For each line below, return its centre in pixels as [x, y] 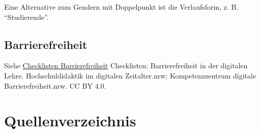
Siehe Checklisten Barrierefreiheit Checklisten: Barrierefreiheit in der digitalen [126, 65]
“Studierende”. [26, 17]
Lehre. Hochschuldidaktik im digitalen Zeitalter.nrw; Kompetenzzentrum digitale [130, 75]
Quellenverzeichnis [70, 121]
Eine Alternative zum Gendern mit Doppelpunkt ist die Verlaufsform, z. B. [121, 7]
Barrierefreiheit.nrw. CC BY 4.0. [55, 85]
